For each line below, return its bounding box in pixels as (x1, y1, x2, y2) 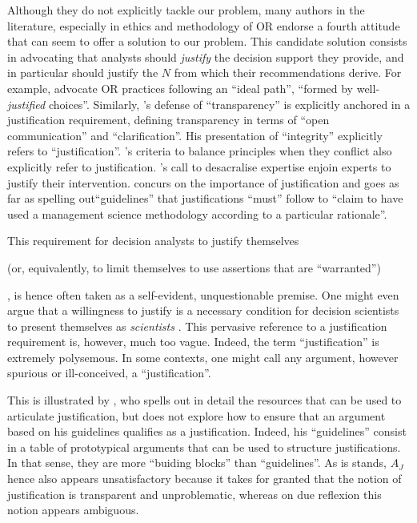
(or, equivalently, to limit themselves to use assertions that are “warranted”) (7, 259, 381, 276)
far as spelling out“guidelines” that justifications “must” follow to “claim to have (7, 190, 403, 207)
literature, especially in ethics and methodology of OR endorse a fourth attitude (7, 17, 400, 34)
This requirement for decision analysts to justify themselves (7, 232, 299, 249)
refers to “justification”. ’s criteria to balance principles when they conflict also (7, 143, 392, 159)
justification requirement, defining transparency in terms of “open (7, 111, 330, 128)
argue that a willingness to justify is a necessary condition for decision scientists (7, 302, 399, 319)
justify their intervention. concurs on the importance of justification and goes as (7, 174, 399, 191)
